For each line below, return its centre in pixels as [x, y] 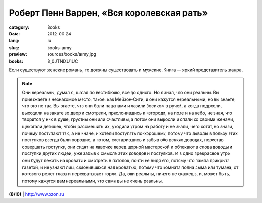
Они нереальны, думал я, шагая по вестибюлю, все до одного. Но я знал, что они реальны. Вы [121, 92]
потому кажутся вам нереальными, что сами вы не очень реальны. [92, 181]
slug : [14, 47]
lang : [14, 41]
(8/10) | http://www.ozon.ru [36, 194]
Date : [15, 34]
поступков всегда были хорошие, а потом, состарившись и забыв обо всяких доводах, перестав [123, 140]
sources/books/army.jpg [72, 54]
